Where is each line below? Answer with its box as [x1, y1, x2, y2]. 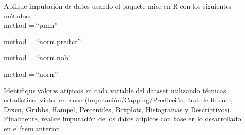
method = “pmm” [4, 20, 58, 30]
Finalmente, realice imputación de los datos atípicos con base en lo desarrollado [4, 114, 241, 124]
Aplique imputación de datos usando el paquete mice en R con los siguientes [4, 1, 231, 11]
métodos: [4, 10, 31, 20]
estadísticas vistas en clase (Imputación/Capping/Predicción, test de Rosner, [4, 95, 233, 105]
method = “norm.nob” [4, 52, 71, 63]
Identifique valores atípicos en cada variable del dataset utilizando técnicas [4, 85, 226, 95]
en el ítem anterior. [4, 123, 61, 133]
